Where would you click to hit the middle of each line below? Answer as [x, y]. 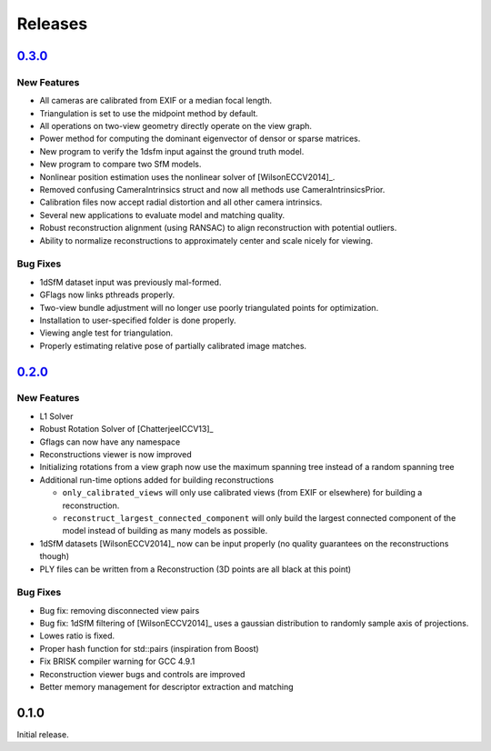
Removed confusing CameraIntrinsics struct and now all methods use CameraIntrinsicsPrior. [212, 190]
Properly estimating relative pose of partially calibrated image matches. [173, 345]
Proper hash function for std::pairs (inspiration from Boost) [149, 648]
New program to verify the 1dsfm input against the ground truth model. [172, 151]
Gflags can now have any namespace [110, 442]
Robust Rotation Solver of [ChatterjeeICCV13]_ [126, 429]
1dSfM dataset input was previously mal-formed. [130, 282]
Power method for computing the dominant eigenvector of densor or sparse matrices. [200, 139]
